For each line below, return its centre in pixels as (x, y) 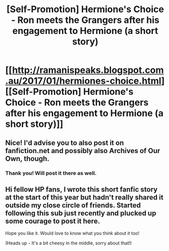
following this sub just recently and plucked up (81, 213)
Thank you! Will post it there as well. (51, 173)
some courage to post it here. (53, 221)
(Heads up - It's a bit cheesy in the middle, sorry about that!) (69, 243)
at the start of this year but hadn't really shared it (84, 197)
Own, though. (27, 158)
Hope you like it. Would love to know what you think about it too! (72, 233)
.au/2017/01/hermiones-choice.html (83, 81)
